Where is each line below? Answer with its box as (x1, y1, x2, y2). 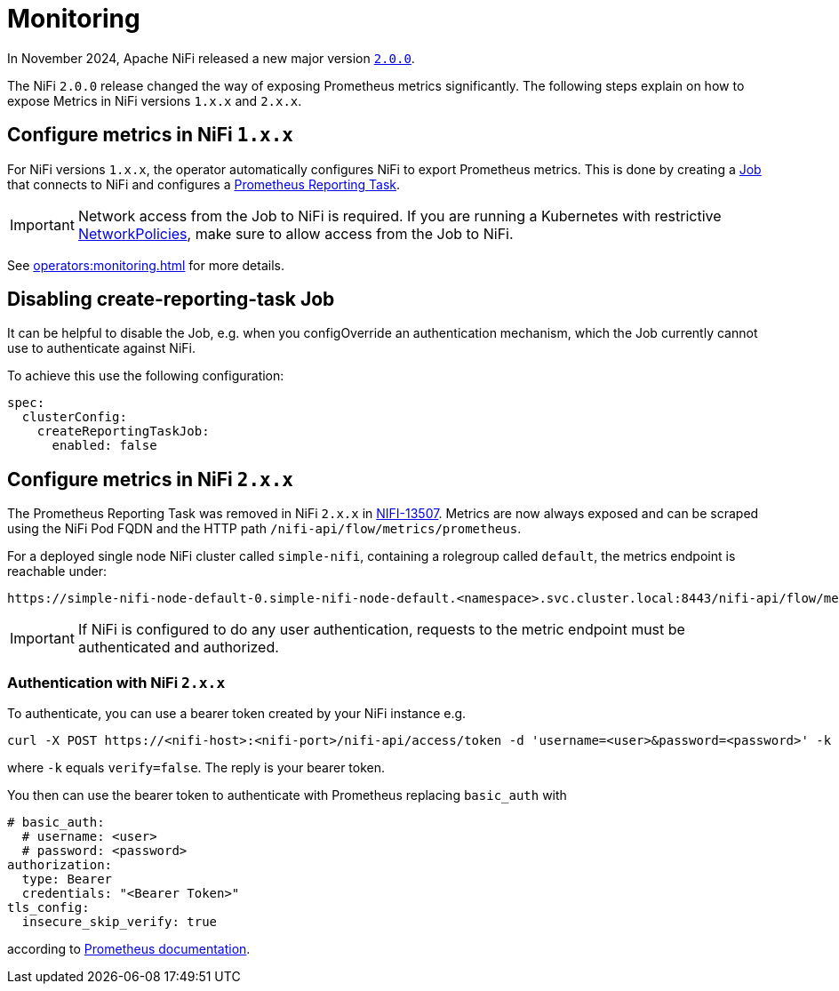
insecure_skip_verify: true (21, 915, 218, 930)
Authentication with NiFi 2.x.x (7, 673, 226, 691)
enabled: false (52, 438, 157, 453)
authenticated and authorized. (77, 638, 279, 657)
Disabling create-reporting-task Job (7, 288, 335, 311)
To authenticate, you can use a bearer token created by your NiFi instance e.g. (7, 706, 467, 722)
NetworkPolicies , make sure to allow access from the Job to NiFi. (77, 224, 514, 243)
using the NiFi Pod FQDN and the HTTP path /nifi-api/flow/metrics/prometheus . (7, 521, 522, 537)
